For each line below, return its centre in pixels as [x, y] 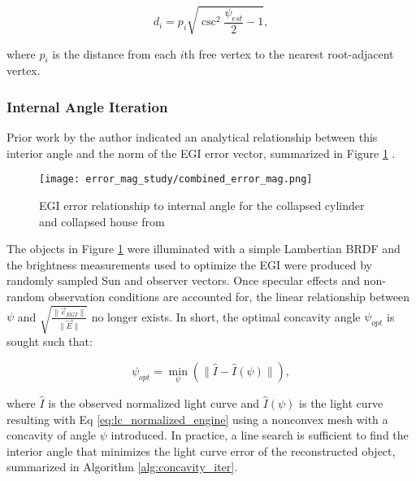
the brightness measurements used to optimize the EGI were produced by [189, 264]
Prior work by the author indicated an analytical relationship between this [192, 137]
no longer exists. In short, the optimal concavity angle [226, 316]
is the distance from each [114, 53]
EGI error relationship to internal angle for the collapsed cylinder [202, 205]
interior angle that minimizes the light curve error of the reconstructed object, [201, 450]
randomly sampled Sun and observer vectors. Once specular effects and [183, 280]
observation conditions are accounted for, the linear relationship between [229, 296]
